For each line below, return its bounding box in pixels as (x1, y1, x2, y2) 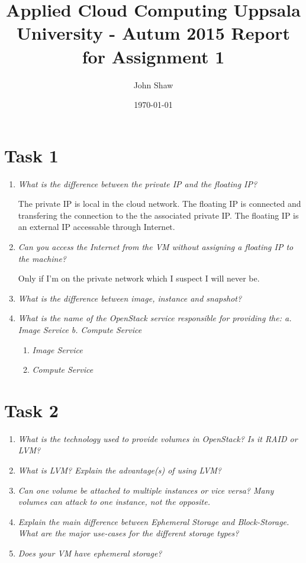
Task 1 (4, 143, 59, 167)
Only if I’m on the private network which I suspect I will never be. (18, 272, 260, 284)
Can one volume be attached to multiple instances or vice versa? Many (18, 484, 274, 496)
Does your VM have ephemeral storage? (18, 547, 162, 559)
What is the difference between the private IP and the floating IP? (18, 177, 257, 190)
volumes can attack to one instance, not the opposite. (18, 495, 210, 508)
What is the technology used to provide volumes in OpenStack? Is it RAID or (18, 432, 298, 444)
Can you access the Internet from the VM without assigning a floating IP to (18, 241, 294, 252)
